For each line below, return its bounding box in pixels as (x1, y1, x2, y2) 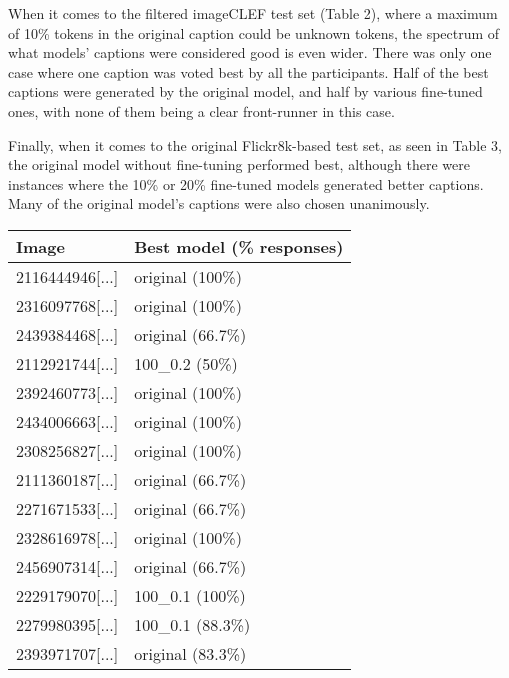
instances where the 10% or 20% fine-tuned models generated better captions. (8, 173, 484, 194)
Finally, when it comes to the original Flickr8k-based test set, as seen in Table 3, (8, 134, 503, 155)
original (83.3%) (134, 641, 247, 665)
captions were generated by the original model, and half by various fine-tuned (8, 81, 483, 102)
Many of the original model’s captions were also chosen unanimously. (8, 193, 430, 214)
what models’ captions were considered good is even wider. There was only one (8, 42, 492, 63)
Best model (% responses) (134, 234, 344, 258)
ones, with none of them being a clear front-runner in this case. (8, 100, 395, 121)
